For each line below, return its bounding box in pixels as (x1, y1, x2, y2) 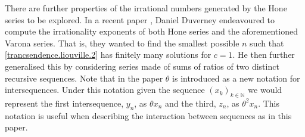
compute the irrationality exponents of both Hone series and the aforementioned (5, 25, 298, 38)
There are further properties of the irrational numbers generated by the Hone (5, 2, 287, 14)
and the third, (164, 96, 216, 109)
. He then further (232, 48, 295, 61)
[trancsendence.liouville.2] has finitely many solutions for (5, 48, 211, 61)
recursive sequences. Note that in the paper (5, 71, 163, 84)
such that (250, 36, 284, 49)
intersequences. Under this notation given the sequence (5, 83, 205, 96)
